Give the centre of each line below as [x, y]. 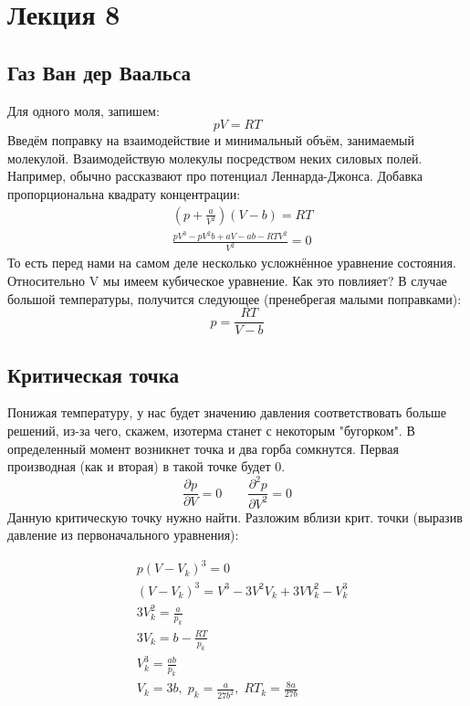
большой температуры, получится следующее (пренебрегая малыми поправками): [235, 298]
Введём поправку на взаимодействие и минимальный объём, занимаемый [211, 140]
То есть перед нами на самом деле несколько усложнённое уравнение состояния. [232, 263]
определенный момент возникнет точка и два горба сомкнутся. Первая [203, 448]
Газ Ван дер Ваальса [99, 72]
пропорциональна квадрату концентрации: [124, 193]
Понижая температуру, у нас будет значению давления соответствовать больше [227, 412]
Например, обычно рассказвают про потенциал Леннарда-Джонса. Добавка [215, 176]
